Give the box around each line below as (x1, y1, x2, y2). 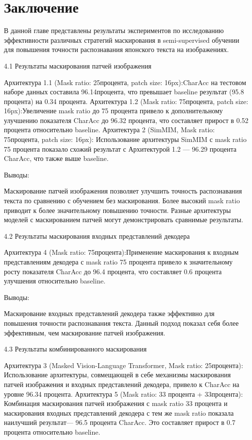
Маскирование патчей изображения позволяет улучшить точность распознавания (4, 186, 242, 196)
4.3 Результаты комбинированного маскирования (4, 344, 147, 354)
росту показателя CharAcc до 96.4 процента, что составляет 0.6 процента (4, 266, 222, 276)
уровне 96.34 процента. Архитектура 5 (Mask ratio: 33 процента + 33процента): (4, 388, 243, 399)
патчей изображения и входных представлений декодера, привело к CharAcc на (4, 379, 239, 389)
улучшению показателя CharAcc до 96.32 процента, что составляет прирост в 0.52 (4, 115, 249, 125)
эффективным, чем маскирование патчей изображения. (4, 327, 166, 337)
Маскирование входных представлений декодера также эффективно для (4, 308, 215, 318)
